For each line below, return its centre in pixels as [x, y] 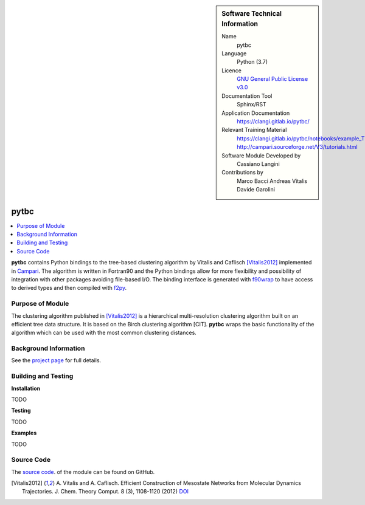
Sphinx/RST [252, 105]
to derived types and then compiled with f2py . [69, 288]
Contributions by [243, 173]
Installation [26, 388]
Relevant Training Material [254, 130]
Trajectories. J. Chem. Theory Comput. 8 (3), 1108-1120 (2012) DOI [105, 492]
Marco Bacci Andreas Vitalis [272, 181]
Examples [24, 433]
